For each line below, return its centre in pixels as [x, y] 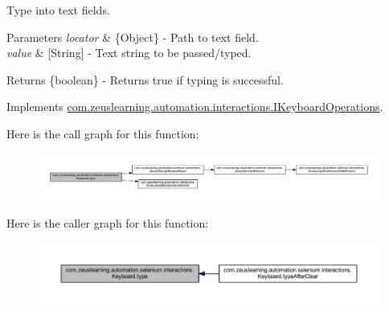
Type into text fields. [58, 10]
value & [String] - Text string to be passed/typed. [129, 53]
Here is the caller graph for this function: [108, 222]
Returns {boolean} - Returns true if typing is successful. [145, 79]
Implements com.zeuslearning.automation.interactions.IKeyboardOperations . [195, 107]
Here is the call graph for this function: [103, 133]
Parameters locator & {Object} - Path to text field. [133, 37]
